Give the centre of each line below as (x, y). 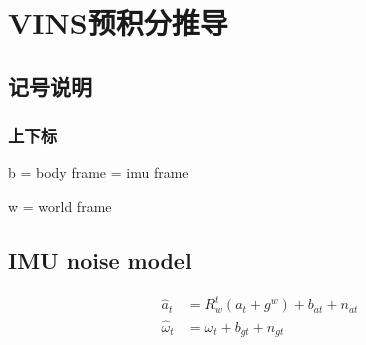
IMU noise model (100, 259)
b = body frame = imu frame (98, 172)
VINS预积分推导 (118, 22)
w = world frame (60, 205)
